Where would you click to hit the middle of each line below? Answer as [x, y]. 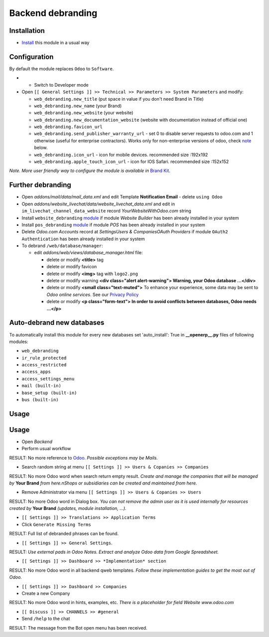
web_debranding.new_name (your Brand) [78, 106]
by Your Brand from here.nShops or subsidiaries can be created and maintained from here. [103, 483]
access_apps [36, 372]
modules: [19, 341]
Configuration [31, 57]
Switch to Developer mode [62, 85]
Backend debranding [53, 13]
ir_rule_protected [44, 358]
